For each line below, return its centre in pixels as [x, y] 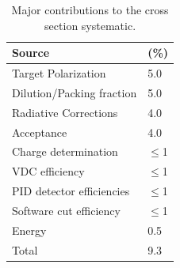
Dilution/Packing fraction [75, 92]
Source [31, 53]
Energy [29, 230]
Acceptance [40, 132]
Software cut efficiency [66, 210]
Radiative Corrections [65, 112]
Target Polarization [59, 73]
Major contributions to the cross [90, 9]
